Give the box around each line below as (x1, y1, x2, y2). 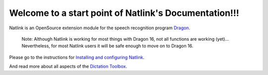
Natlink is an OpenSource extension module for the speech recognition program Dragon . (9, 25, 191, 31)
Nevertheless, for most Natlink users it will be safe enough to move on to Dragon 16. (21, 43, 194, 49)
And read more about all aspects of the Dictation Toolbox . (9, 64, 128, 70)
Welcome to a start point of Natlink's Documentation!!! (9, 7, 239, 18)
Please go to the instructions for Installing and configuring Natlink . (9, 54, 145, 60)
